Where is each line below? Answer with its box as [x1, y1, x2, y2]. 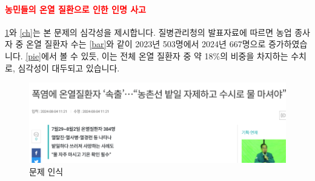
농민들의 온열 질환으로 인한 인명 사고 [5, 2, 146, 15]
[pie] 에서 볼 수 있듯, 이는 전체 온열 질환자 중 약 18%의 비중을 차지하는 [25, 49, 288, 62]
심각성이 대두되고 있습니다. [18, 61, 120, 74]
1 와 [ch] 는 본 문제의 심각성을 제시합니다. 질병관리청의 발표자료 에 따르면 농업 [5, 25, 292, 38]
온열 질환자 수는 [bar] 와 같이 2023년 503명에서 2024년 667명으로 [26, 38, 266, 50]
